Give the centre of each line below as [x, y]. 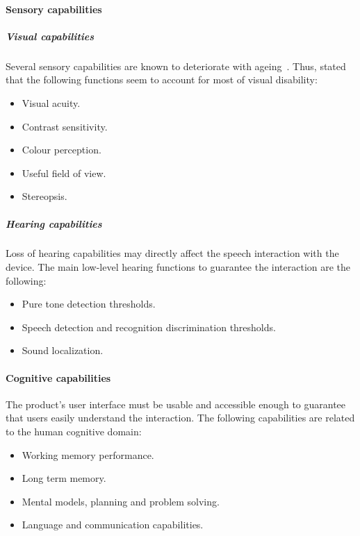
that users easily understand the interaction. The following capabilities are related [180, 418]
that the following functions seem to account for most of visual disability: [162, 79]
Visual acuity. [51, 102]
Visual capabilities [50, 36]
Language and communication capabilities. [113, 525]
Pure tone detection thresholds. [89, 304]
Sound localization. [63, 350]
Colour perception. [62, 150]
